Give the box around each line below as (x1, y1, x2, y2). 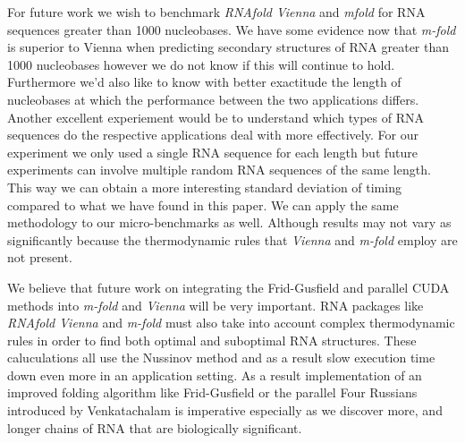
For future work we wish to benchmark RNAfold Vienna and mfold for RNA (7, 3, 426, 21)
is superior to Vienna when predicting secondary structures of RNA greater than (7, 38, 450, 56)
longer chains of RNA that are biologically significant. (7, 418, 302, 437)
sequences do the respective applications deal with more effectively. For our (7, 125, 418, 144)
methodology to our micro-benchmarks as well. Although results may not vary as (7, 213, 452, 232)
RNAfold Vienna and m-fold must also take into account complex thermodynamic (7, 313, 455, 332)
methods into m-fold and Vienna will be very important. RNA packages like (7, 295, 424, 314)
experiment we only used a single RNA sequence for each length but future (7, 142, 418, 161)
